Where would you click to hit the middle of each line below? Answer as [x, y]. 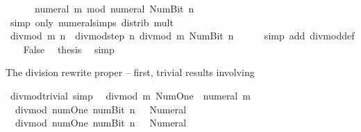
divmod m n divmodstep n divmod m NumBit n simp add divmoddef [182, 36]
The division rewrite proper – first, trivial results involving [130, 72]
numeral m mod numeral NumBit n [114, 8]
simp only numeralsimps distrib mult [92, 22]
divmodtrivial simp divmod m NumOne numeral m [130, 95]
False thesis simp [69, 49]
